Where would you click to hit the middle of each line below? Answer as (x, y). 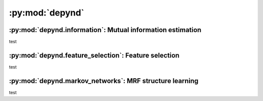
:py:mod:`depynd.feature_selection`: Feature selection (94, 55)
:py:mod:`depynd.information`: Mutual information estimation (105, 30)
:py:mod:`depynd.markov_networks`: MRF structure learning (104, 81)
